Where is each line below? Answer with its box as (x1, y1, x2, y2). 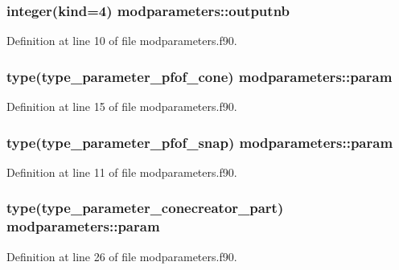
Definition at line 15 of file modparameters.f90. (6, 98, 237, 115)
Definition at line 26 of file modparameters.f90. (6, 247, 237, 264)
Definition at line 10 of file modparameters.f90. (6, 32, 237, 49)
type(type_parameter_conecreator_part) (6, 198, 284, 218)
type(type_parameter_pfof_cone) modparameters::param (6, 66, 393, 86)
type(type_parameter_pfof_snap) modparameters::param (6, 132, 393, 152)
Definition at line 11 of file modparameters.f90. (6, 163, 237, 180)
